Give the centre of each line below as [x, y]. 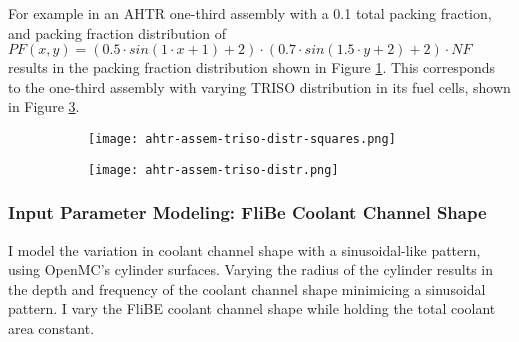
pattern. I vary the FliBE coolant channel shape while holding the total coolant [252, 308]
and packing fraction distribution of [117, 32]
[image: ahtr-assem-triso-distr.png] [213, 169]
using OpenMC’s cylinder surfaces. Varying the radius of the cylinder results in [250, 269]
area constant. [51, 327]
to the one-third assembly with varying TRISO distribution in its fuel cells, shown [259, 86]
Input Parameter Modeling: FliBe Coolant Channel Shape [247, 212]
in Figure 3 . [44, 106]
